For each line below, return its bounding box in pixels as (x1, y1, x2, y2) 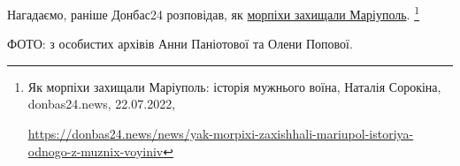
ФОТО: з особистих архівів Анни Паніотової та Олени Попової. (7, 34, 353, 53)
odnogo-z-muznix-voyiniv (27, 141, 164, 160)
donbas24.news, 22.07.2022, (27, 94, 176, 113)
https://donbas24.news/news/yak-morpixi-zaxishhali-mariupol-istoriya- (27, 124, 414, 143)
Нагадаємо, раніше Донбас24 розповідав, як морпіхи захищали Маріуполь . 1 (7, 3, 420, 23)
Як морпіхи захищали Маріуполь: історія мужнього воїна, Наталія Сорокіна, (27, 77, 441, 95)
